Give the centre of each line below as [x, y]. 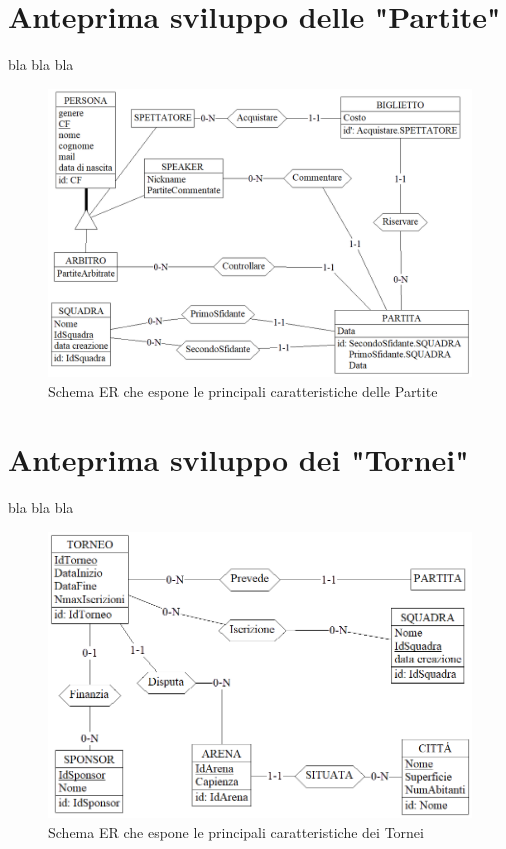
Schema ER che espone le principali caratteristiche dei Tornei [236, 832]
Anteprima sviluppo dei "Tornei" [238, 459]
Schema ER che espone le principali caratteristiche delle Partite [243, 390]
